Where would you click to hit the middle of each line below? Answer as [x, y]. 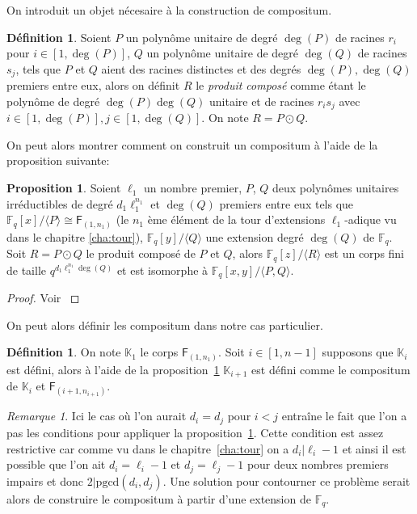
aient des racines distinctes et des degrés [201, 68]
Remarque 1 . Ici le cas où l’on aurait [97, 416]
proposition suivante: [58, 160]
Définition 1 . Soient [59, 37]
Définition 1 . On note [64, 352]
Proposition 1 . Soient [64, 188]
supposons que [358, 352]
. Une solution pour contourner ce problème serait [286, 480]
